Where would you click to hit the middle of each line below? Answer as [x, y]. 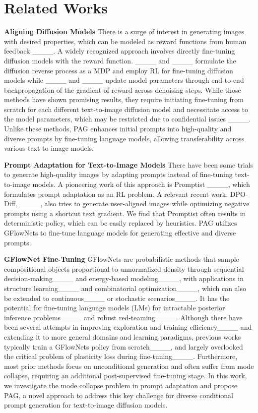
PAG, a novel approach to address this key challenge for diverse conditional [119, 395]
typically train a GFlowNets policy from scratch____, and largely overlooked [124, 346]
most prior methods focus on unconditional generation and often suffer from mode [129, 366]
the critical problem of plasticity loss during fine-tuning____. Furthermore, [121, 356]
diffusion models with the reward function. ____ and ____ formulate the [120, 60]
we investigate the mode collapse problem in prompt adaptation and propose [121, 385]
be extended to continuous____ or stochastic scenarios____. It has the [117, 298]
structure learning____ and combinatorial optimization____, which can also [125, 288]
